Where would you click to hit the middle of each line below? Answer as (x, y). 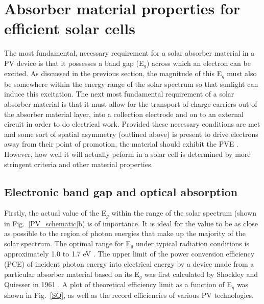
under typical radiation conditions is (192, 243)
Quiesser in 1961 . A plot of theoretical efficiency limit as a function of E (118, 284)
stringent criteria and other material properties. (79, 164)
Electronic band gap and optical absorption (121, 191)
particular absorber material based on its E (72, 274)
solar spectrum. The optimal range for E (67, 243)
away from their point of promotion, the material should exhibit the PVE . (121, 144)
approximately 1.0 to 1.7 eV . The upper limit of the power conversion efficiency (129, 254)
